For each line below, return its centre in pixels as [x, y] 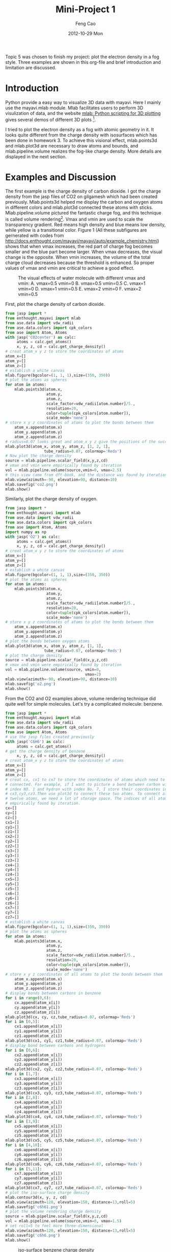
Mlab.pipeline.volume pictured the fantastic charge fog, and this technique [83, 213]
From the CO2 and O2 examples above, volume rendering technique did [81, 699]
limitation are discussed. [31, 67]
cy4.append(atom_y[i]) [38, 1107]
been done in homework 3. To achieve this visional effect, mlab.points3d [81, 140]
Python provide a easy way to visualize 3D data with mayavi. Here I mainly [83, 102]
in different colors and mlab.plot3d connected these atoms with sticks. [79, 207]
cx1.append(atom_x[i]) [38, 1027]
